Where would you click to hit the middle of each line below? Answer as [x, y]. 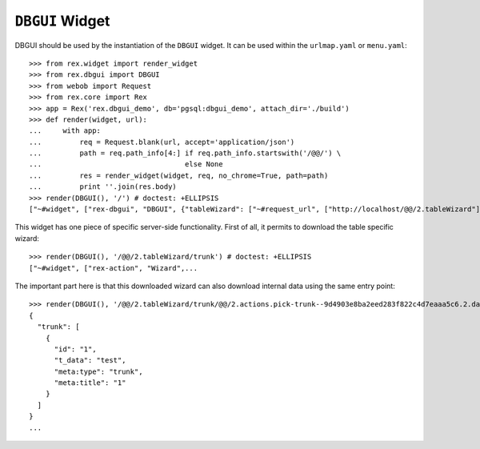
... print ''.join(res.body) [103, 187]
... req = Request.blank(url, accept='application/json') [162, 142]
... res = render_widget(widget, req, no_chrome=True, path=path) [179, 175]
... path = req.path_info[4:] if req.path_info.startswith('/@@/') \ [185, 153]
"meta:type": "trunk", [98, 371]
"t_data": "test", [90, 361]
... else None [126, 164]
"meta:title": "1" [90, 383]
